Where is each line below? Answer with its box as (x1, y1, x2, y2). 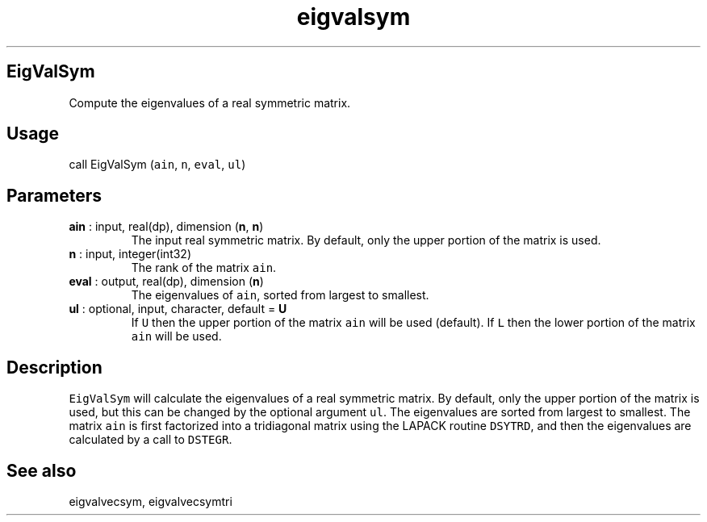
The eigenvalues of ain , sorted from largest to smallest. (131, 288, 429, 303)
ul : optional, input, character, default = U (69, 302, 287, 316)
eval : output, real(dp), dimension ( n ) (69, 274, 264, 289)
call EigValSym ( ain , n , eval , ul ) (69, 157, 246, 172)
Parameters (6, 185, 102, 206)
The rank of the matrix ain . (131, 261, 277, 275)
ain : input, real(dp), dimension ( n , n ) (69, 219, 264, 234)
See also (6, 460, 77, 481)
